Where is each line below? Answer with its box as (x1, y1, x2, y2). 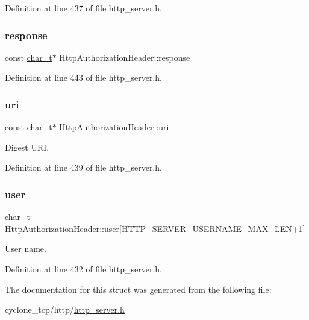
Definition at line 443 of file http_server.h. (5, 71, 162, 84)
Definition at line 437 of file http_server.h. (5, 2, 162, 14)
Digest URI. (5, 140, 49, 153)
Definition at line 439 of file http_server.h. (5, 161, 162, 174)
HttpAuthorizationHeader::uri (59, 121, 169, 133)
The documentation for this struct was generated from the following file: (5, 283, 272, 295)
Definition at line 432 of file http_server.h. (5, 263, 162, 275)
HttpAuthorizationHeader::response (59, 51, 190, 63)
